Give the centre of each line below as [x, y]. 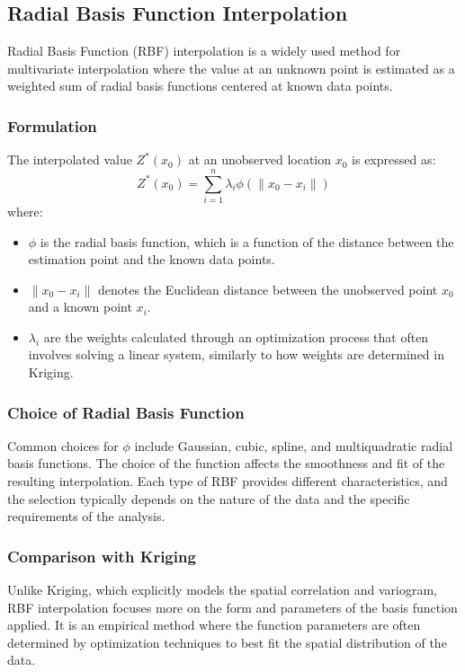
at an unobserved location [260, 159]
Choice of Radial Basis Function [126, 412]
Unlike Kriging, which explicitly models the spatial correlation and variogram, [222, 590]
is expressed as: [394, 159]
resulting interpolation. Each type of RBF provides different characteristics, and [228, 481]
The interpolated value [70, 159]
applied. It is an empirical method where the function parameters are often [214, 625]
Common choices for [63, 445]
